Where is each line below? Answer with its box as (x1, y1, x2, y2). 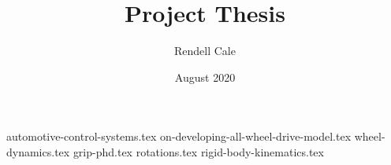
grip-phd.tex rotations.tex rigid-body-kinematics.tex (73, 143, 324, 159)
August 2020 (174, 68, 236, 85)
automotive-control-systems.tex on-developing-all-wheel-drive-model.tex (6, 128, 352, 145)
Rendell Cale (174, 42, 236, 59)
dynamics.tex (6, 143, 70, 159)
